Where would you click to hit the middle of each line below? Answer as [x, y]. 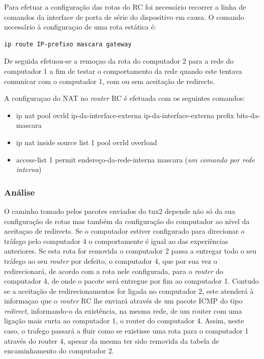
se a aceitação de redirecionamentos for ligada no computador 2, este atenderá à [129, 291]
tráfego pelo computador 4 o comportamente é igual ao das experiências [116, 241]
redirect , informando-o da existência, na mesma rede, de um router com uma [123, 310]
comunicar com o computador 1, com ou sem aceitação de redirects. [110, 81]
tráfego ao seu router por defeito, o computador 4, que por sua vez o [111, 260]
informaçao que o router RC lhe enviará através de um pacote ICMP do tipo [123, 301]
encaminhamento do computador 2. [59, 351]
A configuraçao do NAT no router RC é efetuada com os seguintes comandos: [125, 98]
